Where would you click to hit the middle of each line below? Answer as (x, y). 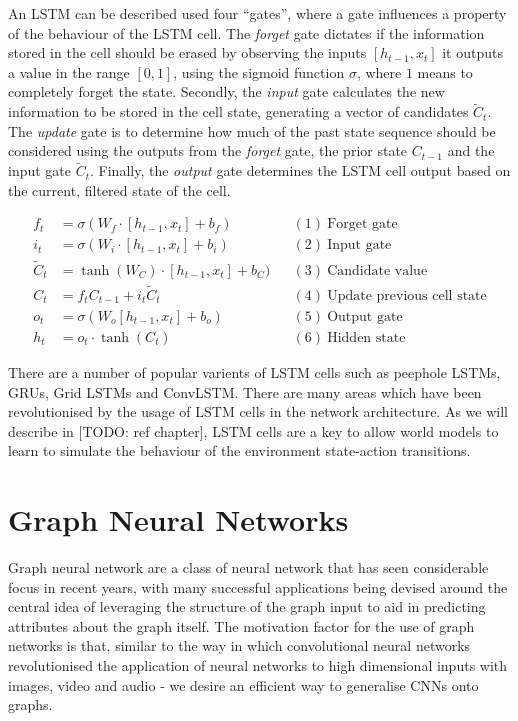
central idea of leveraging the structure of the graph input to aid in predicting (247, 606)
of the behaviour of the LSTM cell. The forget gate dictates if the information (246, 32)
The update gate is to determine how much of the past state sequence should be (252, 130)
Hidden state (366, 337)
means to (445, 71)
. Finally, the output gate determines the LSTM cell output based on (300, 170)
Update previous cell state (407, 295)
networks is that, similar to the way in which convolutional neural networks (239, 645)
